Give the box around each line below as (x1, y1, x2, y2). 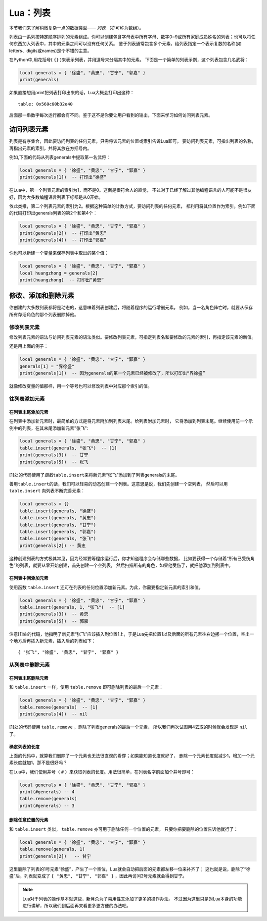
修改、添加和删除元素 (9, 291, 74, 300)
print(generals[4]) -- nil (19, 711, 88, 717)
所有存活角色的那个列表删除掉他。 (9, 311, 79, 317)
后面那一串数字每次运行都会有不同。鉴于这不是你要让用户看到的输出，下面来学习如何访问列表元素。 (9, 112, 213, 118)
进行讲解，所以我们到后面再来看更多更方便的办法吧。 (22, 903, 131, 909)
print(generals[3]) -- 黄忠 (19, 611, 89, 617)
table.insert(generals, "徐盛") (19, 508, 96, 514)
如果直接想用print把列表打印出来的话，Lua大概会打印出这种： (9, 90, 134, 96)
